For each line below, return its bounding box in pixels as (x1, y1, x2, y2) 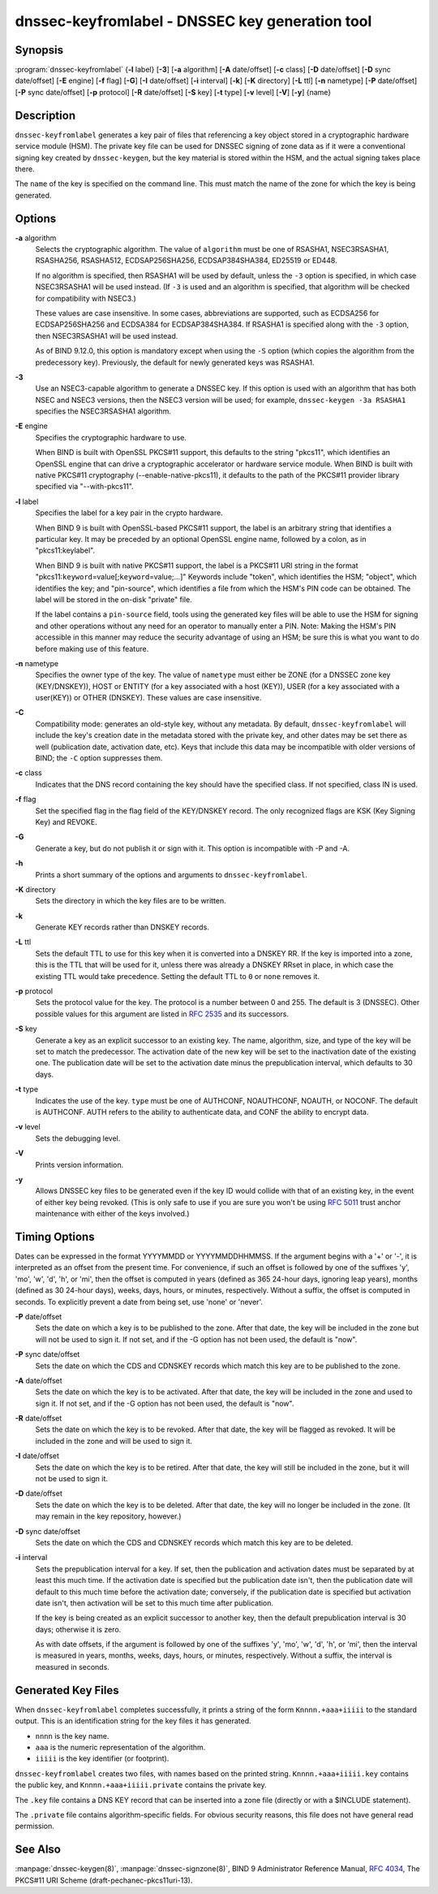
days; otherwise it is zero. (35, 1624, 122, 1634)
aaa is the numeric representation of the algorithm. (35, 1742, 206, 1752)
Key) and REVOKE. (35, 817, 97, 826)
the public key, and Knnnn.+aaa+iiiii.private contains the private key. (15, 1780, 267, 1790)
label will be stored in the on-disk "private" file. (35, 594, 192, 605)
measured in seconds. (35, 1662, 109, 1671)
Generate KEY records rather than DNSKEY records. (35, 922, 210, 932)
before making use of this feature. (35, 644, 149, 653)
